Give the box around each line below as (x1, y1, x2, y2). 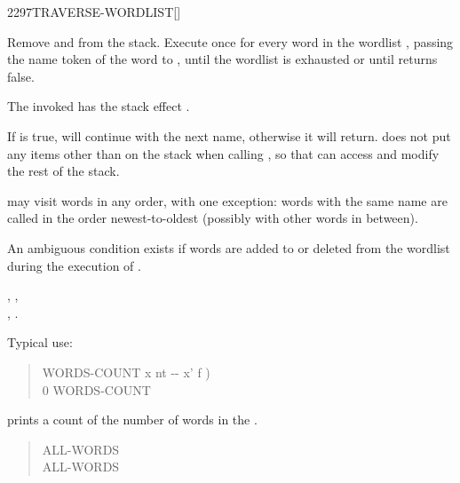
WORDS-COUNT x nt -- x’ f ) (42, 362, 210, 381)
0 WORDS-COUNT (42, 380, 151, 399)
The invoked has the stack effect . (7, 97, 190, 115)
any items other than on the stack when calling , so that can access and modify (7, 144, 440, 162)
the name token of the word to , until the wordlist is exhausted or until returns (7, 50, 438, 68)
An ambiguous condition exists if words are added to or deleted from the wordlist (7, 238, 450, 257)
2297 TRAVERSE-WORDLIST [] (7, 3, 181, 20)
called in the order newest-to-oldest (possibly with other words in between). (7, 209, 418, 227)
